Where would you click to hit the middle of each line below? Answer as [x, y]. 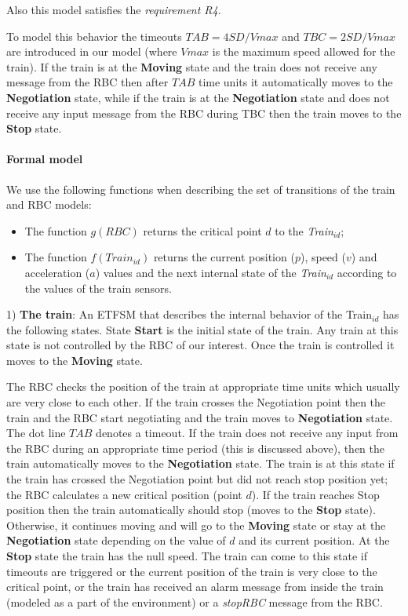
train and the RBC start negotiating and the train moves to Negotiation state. [200, 417]
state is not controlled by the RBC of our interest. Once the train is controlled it [200, 345]
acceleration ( [57, 272]
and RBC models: [49, 204]
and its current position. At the [314, 540]
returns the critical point [202, 230]
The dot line [36, 433]
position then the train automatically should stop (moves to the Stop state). [191, 510]
